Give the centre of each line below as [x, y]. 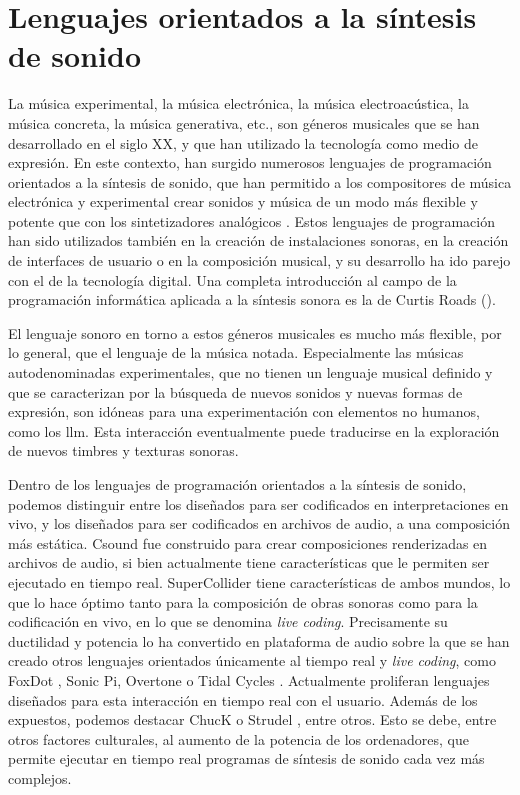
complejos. [40, 777]
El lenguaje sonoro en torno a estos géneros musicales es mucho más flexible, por [255, 332]
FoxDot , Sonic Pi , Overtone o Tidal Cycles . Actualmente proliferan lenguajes [249, 679]
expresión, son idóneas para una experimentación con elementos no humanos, [244, 411]
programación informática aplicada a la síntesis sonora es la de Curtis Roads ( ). [252, 299]
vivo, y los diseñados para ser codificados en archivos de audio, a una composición [259, 523]
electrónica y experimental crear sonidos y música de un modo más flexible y [243, 201]
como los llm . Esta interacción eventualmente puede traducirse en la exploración [254, 430]
